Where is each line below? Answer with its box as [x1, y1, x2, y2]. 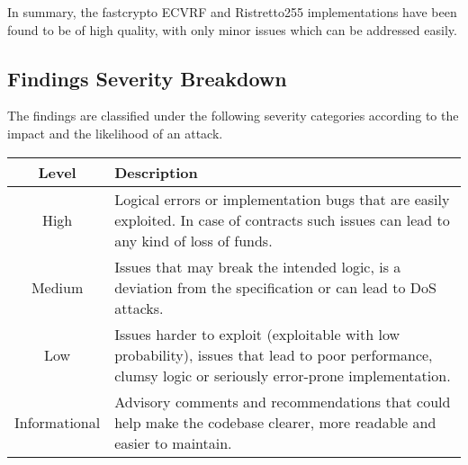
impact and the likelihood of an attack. [7, 123, 223, 142]
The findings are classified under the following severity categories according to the [7, 106, 459, 125]
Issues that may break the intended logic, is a [114, 255, 401, 277]
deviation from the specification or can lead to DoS [114, 276, 436, 298]
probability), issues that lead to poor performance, [114, 344, 433, 365]
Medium [31, 276, 84, 298]
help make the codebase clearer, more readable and [114, 411, 436, 433]
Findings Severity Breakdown [7, 64, 287, 92]
